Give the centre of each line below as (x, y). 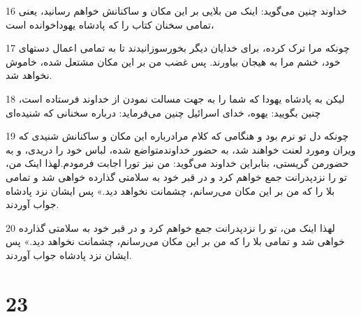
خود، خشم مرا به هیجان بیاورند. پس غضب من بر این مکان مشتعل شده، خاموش (173, 61)
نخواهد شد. (29, 75)
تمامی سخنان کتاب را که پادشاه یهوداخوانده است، (110, 24)
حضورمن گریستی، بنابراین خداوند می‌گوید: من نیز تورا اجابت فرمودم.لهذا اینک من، (177, 163)
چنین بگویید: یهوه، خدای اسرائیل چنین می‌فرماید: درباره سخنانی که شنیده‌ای (163, 112)
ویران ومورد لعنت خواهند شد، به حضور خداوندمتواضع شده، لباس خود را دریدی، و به (181, 149)
